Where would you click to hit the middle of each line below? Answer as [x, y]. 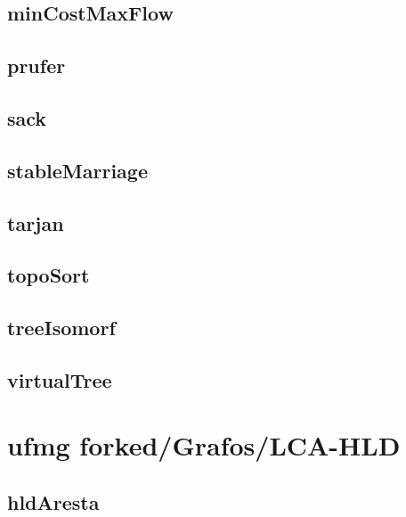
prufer [37, 66]
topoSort [49, 275]
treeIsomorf [61, 328]
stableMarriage [78, 170]
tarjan [36, 222]
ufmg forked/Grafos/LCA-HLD [204, 445]
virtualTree [60, 379]
